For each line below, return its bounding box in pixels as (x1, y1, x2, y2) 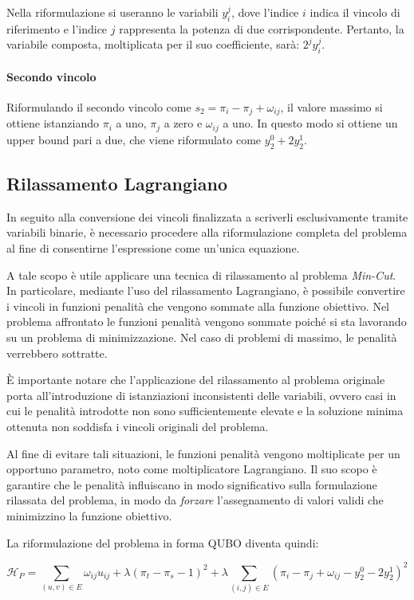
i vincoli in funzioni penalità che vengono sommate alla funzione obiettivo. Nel (6, 297, 389, 314)
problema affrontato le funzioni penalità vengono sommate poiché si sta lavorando (6, 313, 407, 330)
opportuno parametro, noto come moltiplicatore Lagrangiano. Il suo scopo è (6, 461, 377, 477)
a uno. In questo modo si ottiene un (223, 115, 398, 131)
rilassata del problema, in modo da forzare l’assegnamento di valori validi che (6, 492, 384, 508)
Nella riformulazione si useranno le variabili (6, 4, 219, 20)
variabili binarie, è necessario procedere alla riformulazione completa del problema (6, 224, 408, 241)
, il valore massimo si (280, 98, 383, 115)
